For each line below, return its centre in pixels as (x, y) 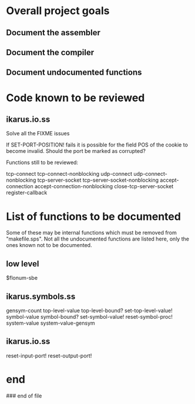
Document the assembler (53, 33)
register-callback (27, 193)
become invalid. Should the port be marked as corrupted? (76, 151)
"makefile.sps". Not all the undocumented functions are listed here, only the (98, 239)
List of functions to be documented (93, 216)
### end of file (24, 396)
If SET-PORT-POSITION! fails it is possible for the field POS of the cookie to (97, 145)
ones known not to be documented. (49, 245)
